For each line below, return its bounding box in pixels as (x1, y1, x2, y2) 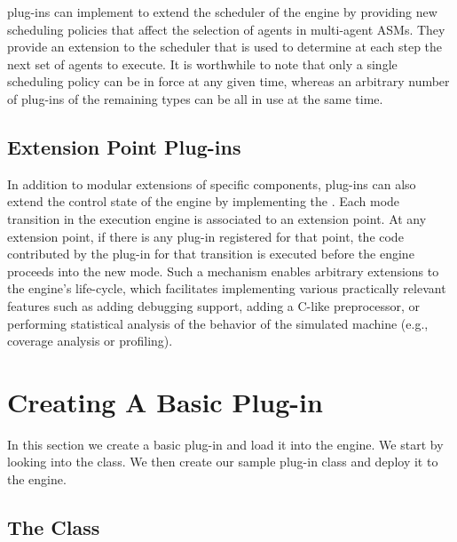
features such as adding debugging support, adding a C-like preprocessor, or (7, 296, 421, 315)
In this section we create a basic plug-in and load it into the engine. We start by (7, 434, 444, 453)
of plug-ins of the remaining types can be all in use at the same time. (7, 89, 383, 108)
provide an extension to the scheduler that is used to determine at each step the (7, 37, 443, 56)
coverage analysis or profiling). (7, 331, 173, 350)
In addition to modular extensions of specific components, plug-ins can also (7, 174, 416, 193)
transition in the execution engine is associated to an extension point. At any (7, 209, 427, 227)
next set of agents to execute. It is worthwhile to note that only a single (7, 54, 398, 73)
